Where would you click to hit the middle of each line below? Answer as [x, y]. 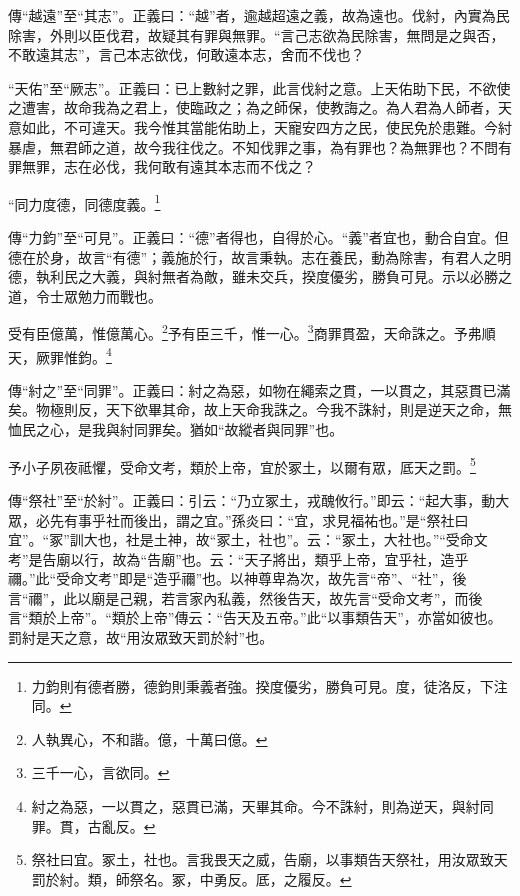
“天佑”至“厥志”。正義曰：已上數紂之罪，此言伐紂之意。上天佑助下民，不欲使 [259, 87]
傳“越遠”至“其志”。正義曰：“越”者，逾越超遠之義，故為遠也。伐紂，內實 [245, 15]
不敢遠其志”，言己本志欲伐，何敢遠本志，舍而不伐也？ [186, 54]
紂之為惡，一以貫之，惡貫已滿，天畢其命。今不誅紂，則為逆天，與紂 [255, 806]
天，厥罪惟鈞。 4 [60, 355]
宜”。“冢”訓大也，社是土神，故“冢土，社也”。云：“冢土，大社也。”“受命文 [248, 539]
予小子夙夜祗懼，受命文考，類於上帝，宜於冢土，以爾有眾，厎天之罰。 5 [242, 465]
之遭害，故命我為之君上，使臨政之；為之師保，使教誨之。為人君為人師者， [253, 107]
